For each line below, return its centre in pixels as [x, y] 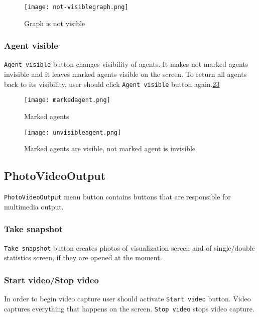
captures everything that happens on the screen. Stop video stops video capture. [129, 308]
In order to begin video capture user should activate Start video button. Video [127, 299]
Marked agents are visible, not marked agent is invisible [110, 148]
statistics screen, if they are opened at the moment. [83, 257]
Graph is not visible [55, 23]
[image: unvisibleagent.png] [73, 132]
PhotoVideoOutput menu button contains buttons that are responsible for [117, 197]
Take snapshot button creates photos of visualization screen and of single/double [129, 247]
